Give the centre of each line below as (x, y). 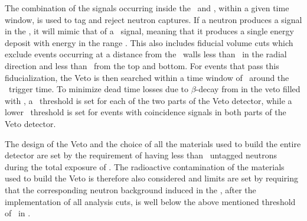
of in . (18, 213)
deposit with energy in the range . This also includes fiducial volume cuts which (149, 42)
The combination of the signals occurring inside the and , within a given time (147, 8)
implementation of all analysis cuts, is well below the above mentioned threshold (150, 201)
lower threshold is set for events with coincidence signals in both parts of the (146, 112)
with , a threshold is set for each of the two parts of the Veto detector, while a (148, 100)
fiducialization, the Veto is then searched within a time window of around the (147, 77)
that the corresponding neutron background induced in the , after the (130, 189)
